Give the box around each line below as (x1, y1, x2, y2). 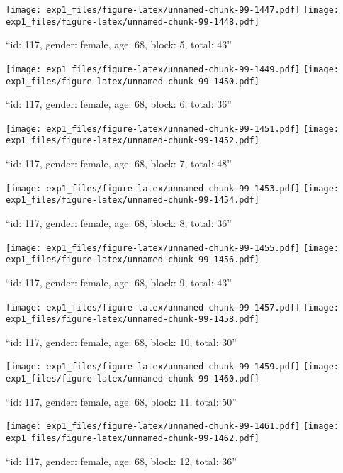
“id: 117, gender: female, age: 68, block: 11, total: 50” (6, 394, 237, 408)
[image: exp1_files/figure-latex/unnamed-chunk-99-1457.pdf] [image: (6, 302, 339, 313)
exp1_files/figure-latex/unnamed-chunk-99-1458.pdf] (6, 314, 259, 325)
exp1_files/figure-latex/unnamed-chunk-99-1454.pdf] (6, 195, 259, 206)
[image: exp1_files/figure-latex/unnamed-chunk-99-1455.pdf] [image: (6, 243, 339, 253)
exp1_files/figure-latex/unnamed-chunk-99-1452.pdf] (6, 135, 259, 146)
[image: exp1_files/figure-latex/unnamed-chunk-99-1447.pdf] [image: (6, 5, 339, 15)
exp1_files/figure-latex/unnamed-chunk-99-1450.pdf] (6, 76, 259, 87)
